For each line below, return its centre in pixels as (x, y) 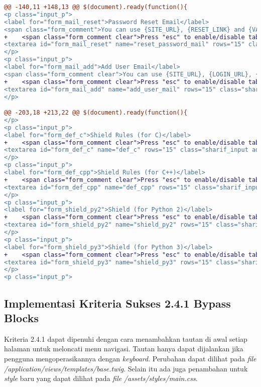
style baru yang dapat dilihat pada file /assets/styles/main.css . (101, 378)
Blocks (21, 317)
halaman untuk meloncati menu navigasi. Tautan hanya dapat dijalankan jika (124, 349)
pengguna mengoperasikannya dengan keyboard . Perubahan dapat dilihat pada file (130, 358)
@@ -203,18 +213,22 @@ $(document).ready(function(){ (96, 113)
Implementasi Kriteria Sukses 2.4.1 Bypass (117, 303)
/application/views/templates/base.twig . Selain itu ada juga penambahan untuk (126, 368)
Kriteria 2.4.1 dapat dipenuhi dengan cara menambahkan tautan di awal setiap (126, 338)
